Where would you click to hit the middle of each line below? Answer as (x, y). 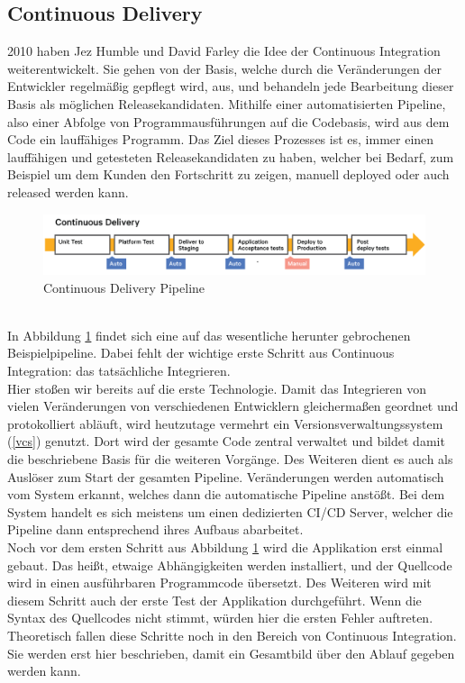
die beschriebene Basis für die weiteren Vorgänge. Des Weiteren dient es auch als (230, 458)
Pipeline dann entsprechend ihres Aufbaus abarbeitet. (155, 529)
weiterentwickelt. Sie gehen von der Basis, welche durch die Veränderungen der (224, 68)
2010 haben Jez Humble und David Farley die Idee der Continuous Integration (224, 51)
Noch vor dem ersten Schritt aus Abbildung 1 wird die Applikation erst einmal (225, 546)
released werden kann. (68, 191)
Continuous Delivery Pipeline (124, 287)
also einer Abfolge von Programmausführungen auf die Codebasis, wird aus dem (228, 121)
